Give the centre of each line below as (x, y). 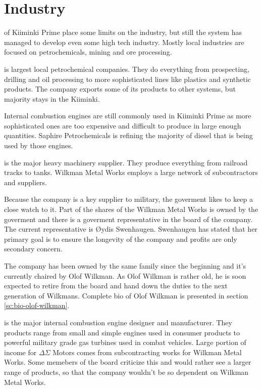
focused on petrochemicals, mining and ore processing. (88, 52)
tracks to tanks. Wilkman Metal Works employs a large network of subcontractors (131, 172)
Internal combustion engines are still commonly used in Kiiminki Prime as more (128, 116)
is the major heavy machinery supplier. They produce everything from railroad (126, 162)
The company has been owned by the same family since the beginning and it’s (125, 266)
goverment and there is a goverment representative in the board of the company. (128, 219)
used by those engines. (39, 145)
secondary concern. (33, 249)
